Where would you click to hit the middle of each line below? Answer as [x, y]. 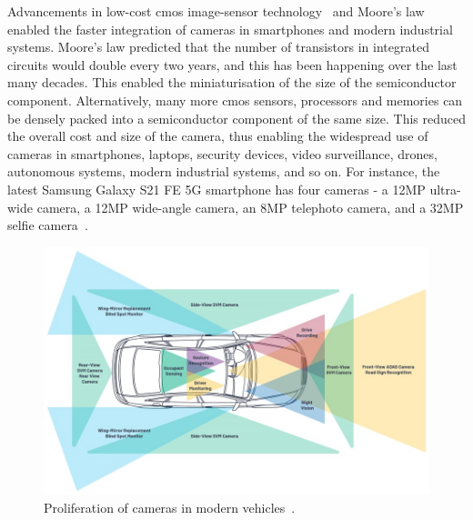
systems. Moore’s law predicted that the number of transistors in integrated [218, 47]
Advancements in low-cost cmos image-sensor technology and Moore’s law [216, 11]
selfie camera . [48, 225]
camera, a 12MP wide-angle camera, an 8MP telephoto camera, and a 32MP [250, 207]
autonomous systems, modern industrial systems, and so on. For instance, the [224, 171]
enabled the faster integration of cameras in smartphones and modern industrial [230, 29]
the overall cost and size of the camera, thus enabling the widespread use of [218, 136]
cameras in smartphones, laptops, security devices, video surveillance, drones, [222, 153]
